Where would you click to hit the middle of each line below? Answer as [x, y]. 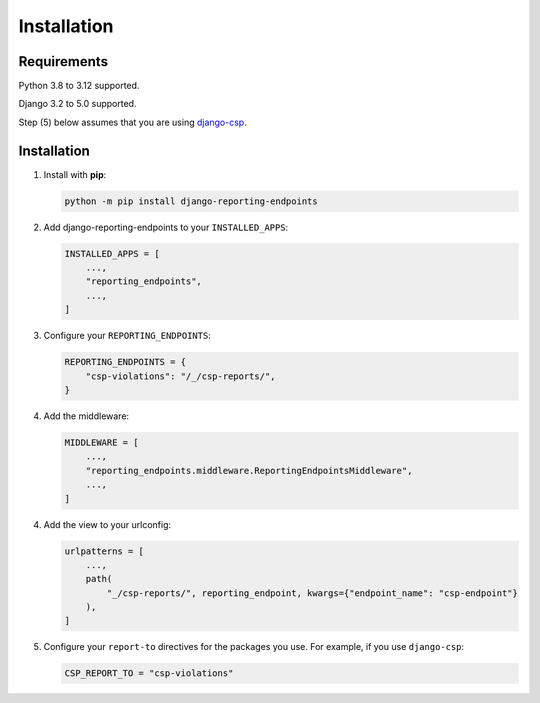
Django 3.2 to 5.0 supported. [77, 104]
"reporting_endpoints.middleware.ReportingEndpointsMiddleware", [249, 470]
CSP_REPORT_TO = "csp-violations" [149, 673]
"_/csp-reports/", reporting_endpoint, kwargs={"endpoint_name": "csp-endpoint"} [312, 593]
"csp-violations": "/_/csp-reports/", [180, 376]
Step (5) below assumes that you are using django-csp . [132, 122]
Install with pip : [75, 174]
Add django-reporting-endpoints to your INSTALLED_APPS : [166, 227]
